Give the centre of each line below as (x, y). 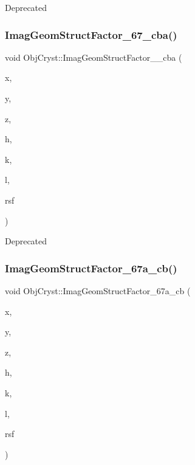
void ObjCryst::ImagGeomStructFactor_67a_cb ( (98, 290)
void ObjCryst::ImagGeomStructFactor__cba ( (94, 57)
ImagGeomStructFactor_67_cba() (91, 34)
